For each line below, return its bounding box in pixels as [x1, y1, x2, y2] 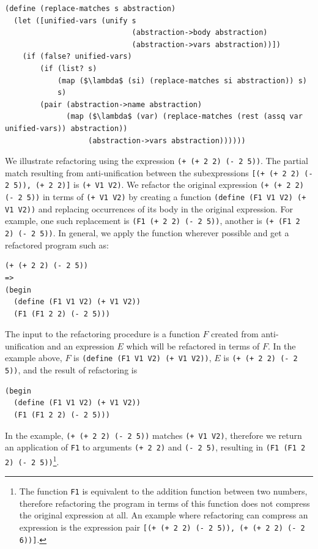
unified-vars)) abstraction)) [5, 124, 128, 133]
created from [211, 327, 259, 340]
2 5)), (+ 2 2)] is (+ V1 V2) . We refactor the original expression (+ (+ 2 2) [5, 178, 304, 191]
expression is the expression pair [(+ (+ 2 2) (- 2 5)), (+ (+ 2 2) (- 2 [19, 521, 305, 534]
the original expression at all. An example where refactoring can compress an [19, 509, 308, 521]
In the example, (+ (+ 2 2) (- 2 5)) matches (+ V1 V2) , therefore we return [5, 428, 302, 441]
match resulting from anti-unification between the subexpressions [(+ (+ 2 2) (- [5, 166, 313, 179]
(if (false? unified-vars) [22, 52, 132, 61]
